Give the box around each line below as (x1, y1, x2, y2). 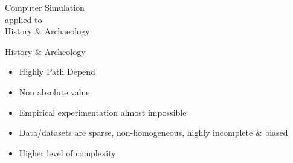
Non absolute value (19, 85, 90, 98)
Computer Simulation (5, 1, 85, 13)
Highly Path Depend (19, 65, 95, 78)
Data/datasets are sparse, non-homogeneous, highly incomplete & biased (19, 126, 288, 139)
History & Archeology (5, 45, 86, 57)
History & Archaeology (5, 25, 90, 37)
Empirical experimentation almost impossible (19, 106, 187, 118)
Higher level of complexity (19, 146, 116, 159)
